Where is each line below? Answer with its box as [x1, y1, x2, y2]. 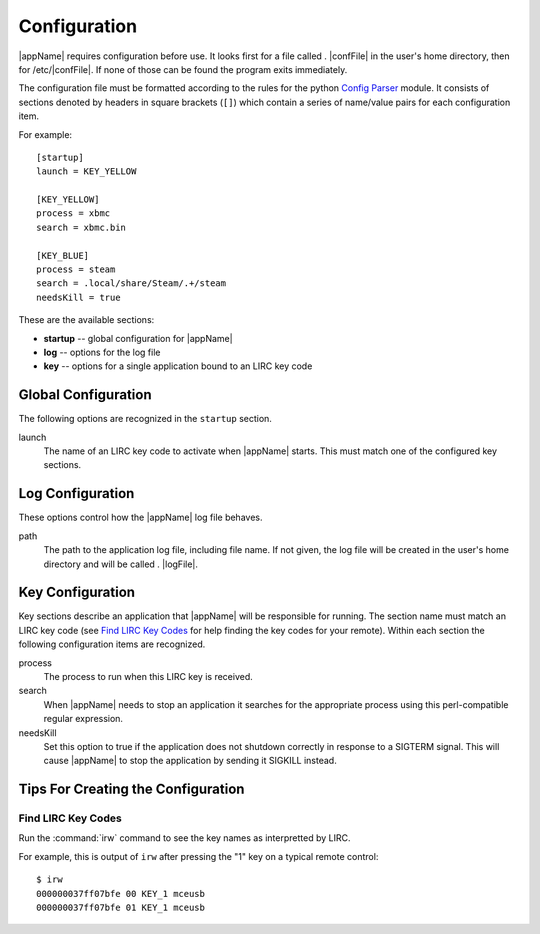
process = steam [36, 264, 116, 275]
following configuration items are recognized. [18, 638, 206, 650]
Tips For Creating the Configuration [18, 781, 245, 798]
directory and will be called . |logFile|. [43, 558, 199, 570]
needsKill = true [36, 291, 121, 303]
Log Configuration [18, 485, 135, 502]
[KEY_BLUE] [36, 250, 90, 261]
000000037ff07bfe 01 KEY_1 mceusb [36, 902, 205, 914]
